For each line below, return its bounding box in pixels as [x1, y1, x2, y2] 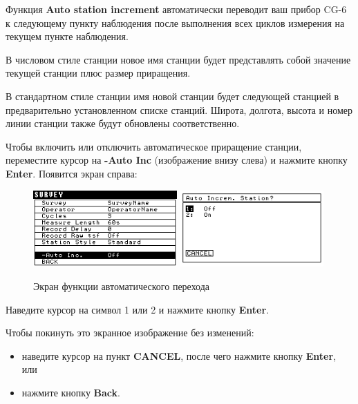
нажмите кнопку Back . [21, 385, 120, 399]
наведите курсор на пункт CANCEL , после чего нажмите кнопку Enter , [21, 348, 337, 363]
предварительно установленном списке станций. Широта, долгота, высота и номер [6, 102, 353, 117]
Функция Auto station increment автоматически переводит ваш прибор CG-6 [6, 2, 347, 16]
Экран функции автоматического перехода [33, 278, 210, 293]
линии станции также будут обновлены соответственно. [6, 116, 240, 131]
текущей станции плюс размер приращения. [6, 66, 191, 80]
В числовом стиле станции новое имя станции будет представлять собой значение [6, 52, 351, 66]
